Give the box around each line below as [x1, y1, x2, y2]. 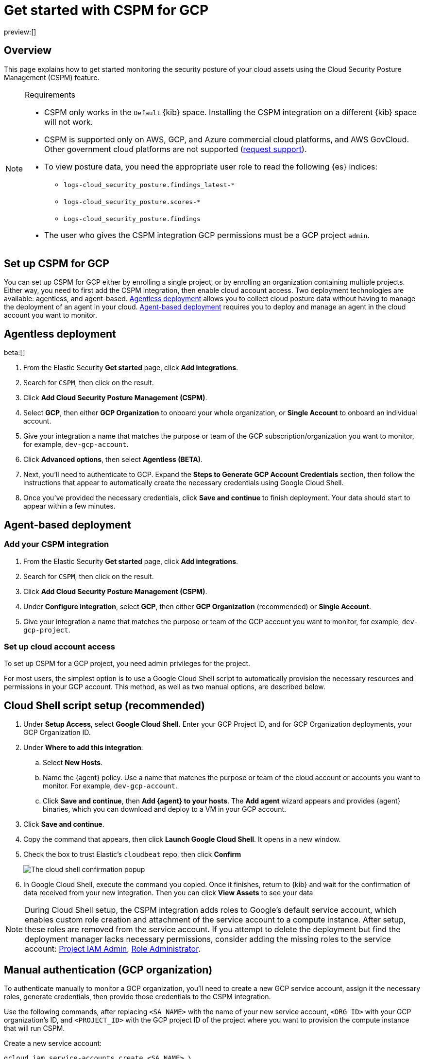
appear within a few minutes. [23, 502, 116, 511]
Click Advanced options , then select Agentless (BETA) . [23, 455, 203, 464]
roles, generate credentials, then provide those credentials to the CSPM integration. [4, 992, 271, 1001]
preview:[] [4, 27, 36, 36]
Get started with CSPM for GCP [4, 2, 209, 18]
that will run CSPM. [4, 1024, 65, 1032]
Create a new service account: [4, 1039, 102, 1047]
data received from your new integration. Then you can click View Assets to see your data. [23, 888, 315, 897]
